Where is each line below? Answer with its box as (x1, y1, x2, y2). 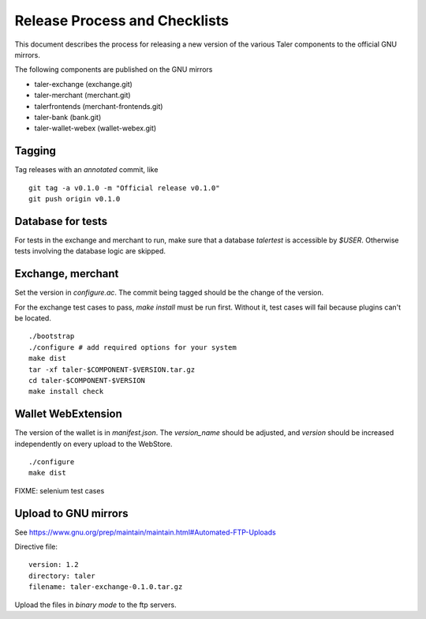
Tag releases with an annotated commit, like (14, 165, 159, 174)
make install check (28, 387, 104, 396)
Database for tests (14, 214, 108, 228)
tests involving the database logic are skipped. (14, 246, 166, 256)
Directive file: (14, 542, 58, 552)
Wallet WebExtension (14, 407, 122, 421)
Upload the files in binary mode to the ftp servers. (14, 600, 177, 610)
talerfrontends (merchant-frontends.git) (34, 101, 163, 111)
